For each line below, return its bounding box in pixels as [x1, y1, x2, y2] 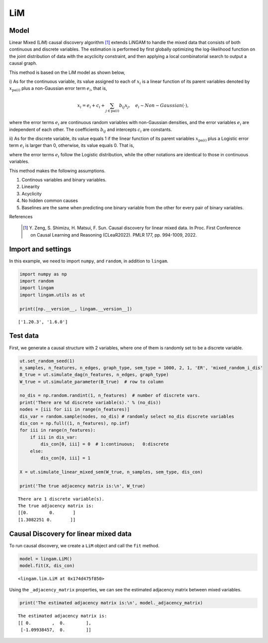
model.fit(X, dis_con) [19, 563, 75, 568]
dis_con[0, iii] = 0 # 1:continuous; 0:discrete [40, 442, 169, 447]
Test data [9, 331, 39, 340]
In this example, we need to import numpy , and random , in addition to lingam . [9, 258, 169, 264]
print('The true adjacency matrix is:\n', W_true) [19, 483, 146, 489]
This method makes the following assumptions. [9, 168, 106, 174]
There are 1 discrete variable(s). [18, 496, 105, 502]
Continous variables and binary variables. [21, 177, 107, 183]
